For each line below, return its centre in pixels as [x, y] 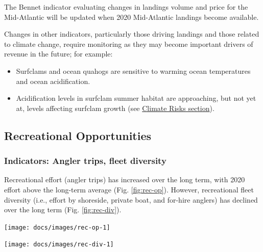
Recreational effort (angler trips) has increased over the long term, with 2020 [125, 179]
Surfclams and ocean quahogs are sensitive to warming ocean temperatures [133, 71]
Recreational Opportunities [78, 135]
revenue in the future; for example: [58, 54]
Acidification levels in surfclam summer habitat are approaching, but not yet [136, 98]
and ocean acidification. [53, 81]
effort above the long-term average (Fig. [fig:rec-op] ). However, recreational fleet [129, 189]
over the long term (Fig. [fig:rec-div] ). [63, 209]
